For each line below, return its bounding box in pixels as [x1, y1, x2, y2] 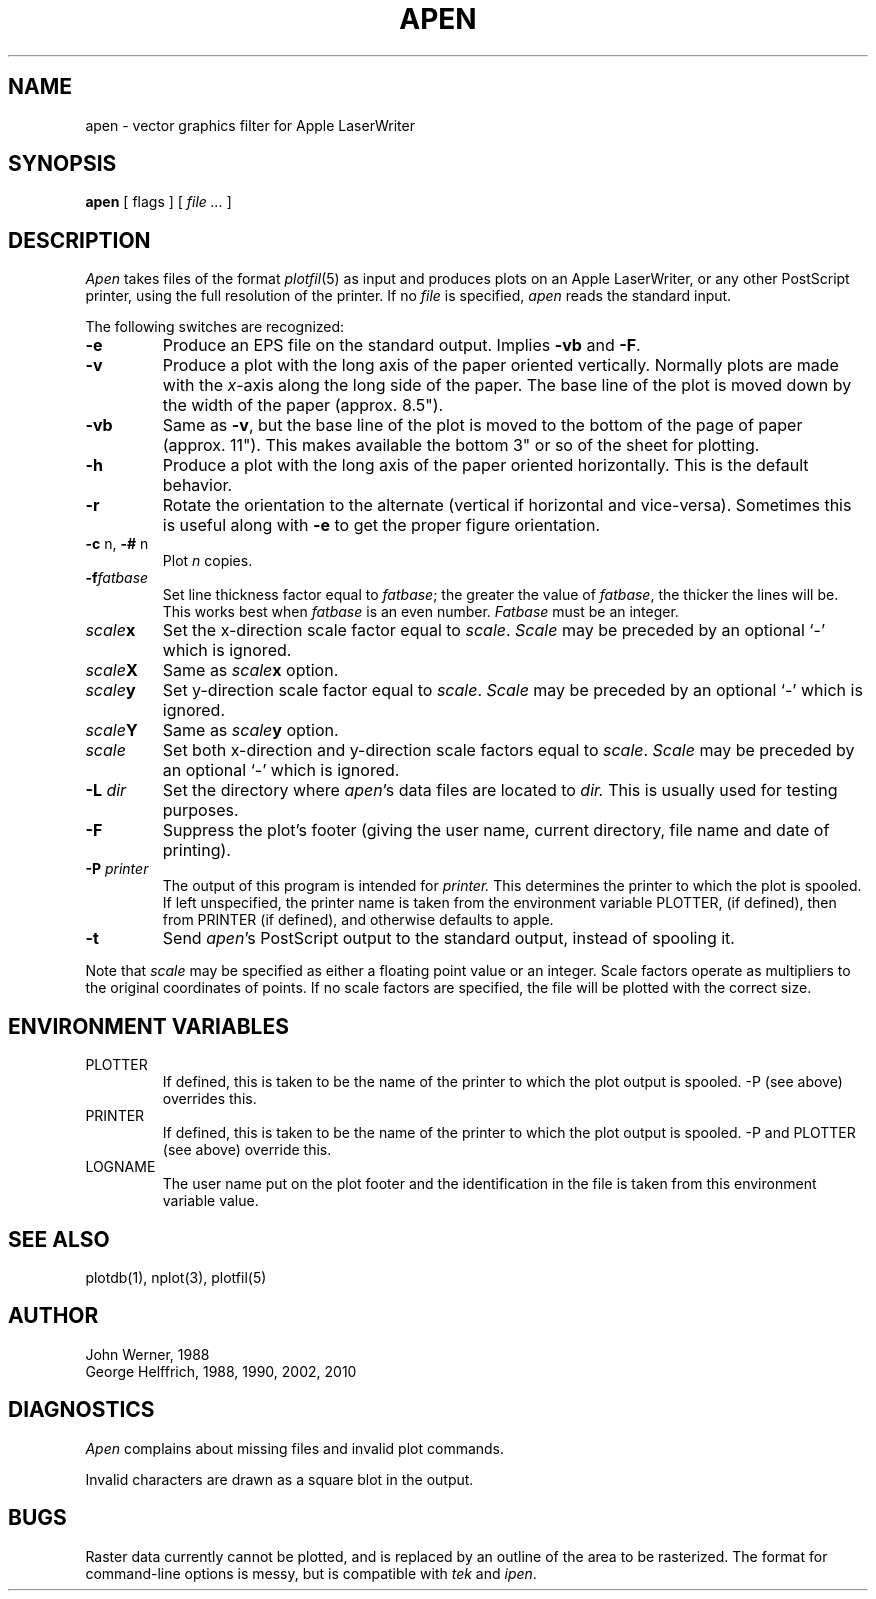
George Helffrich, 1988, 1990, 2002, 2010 [85, 1362, 357, 1380]
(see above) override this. [162, 1141, 332, 1159]
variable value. [162, 1192, 259, 1210]
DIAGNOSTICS [8, 1397, 155, 1423]
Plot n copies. [162, 552, 253, 570]
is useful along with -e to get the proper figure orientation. [162, 515, 601, 536]
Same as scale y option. [162, 720, 339, 741]
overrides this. [162, 1090, 257, 1108]
